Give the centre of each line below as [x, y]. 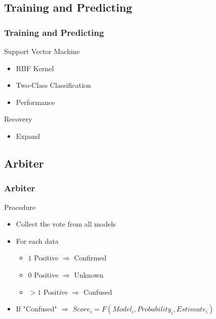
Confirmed [90, 258]
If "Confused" [36, 309]
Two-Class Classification [53, 85]
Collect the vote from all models [66, 224]
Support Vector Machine [42, 51]
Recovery [18, 119]
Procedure [20, 207]
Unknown [89, 274]
